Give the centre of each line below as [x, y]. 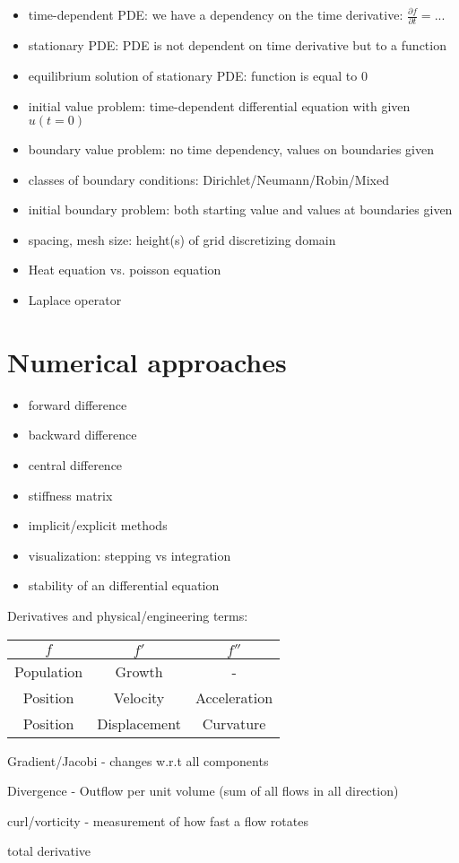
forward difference [78, 404]
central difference [75, 464]
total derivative [49, 851]
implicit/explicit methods [98, 525]
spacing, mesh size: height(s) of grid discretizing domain [182, 239]
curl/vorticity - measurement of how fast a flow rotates [158, 820]
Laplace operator [75, 300]
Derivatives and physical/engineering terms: [128, 615]
